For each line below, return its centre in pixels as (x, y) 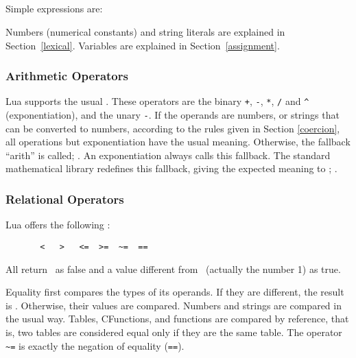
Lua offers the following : (58, 225)
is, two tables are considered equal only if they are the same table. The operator (174, 332)
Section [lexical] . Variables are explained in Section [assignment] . (143, 45)
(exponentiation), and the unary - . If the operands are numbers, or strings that (173, 115)
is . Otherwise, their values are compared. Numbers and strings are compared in (174, 305)
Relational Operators (65, 199)
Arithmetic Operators (67, 76)
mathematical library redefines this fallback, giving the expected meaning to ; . (171, 168)
